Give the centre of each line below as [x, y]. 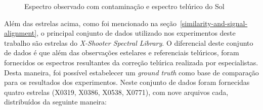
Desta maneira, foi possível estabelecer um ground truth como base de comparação [131, 72]
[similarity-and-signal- [214, 23]
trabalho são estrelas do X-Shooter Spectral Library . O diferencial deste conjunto [129, 42]
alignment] [20, 33]
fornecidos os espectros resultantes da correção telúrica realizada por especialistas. [131, 62]
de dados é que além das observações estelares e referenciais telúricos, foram [122, 52]
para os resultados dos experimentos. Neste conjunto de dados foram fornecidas [127, 82]
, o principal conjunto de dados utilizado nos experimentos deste [136, 33]
